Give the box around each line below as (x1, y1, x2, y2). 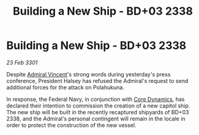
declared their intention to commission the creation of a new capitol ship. (6, 102, 190, 109)
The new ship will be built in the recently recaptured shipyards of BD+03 (6, 108, 189, 115)
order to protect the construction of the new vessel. (6, 121, 137, 129)
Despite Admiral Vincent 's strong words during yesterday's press (6, 70, 171, 78)
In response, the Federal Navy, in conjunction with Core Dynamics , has (6, 95, 185, 103)
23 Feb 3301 (6, 59, 38, 66)
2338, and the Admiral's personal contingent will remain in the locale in (6, 115, 186, 122)
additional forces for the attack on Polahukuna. (6, 84, 124, 91)
